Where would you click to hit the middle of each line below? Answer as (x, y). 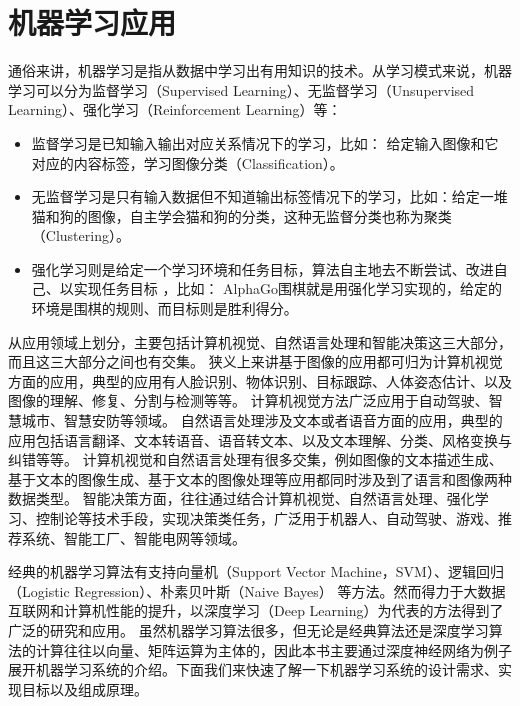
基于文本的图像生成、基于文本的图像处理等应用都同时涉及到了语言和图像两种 (260, 478)
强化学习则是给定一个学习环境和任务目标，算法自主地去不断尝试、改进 (262, 268)
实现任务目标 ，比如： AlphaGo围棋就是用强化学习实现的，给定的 (288, 288)
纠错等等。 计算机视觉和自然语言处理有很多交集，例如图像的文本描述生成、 (255, 459)
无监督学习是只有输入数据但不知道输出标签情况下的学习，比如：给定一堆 (269, 196)
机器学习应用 (92, 22)
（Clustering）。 (80, 235)
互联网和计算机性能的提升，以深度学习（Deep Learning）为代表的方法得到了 (256, 610)
